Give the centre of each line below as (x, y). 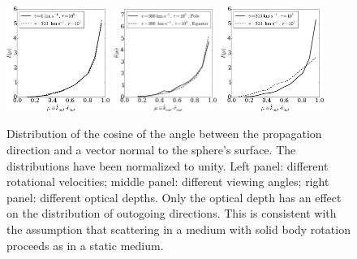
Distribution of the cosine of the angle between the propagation (164, 134)
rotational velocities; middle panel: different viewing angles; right (168, 181)
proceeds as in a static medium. (85, 245)
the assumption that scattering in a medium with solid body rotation (178, 229)
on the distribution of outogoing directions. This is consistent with (172, 213)
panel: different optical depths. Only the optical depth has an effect (174, 197)
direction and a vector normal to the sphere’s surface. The (151, 149)
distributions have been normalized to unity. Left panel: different (168, 165)
